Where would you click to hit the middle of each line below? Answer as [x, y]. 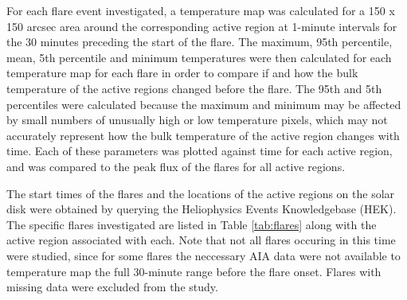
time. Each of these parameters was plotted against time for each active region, [200, 151]
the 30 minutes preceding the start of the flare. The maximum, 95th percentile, [200, 42]
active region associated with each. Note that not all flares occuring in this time [201, 240]
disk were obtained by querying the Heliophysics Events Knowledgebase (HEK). [202, 209]
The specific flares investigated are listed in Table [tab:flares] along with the [192, 224]
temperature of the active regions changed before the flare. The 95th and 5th [194, 88]
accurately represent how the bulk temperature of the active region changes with [203, 135]
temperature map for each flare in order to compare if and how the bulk [182, 73]
